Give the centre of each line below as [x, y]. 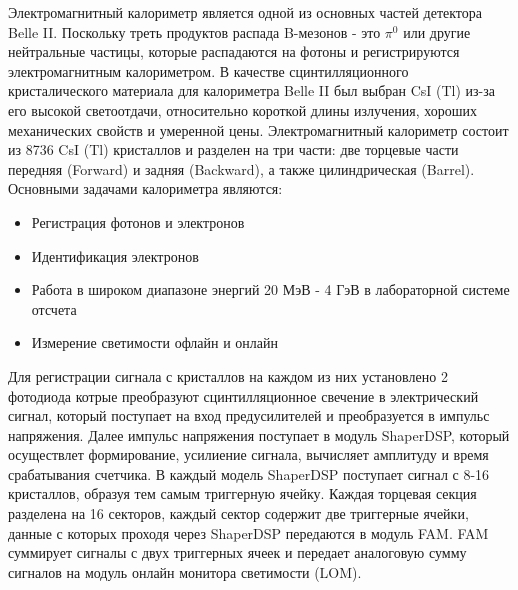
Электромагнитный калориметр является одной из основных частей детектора [245, 12]
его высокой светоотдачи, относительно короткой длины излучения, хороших [242, 109]
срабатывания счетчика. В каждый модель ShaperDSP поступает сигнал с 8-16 [249, 473]
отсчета [54, 308]
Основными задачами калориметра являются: [145, 188]
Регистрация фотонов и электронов [138, 221]
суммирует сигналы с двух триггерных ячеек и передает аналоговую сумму [237, 552]
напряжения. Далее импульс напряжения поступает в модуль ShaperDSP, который [259, 434]
